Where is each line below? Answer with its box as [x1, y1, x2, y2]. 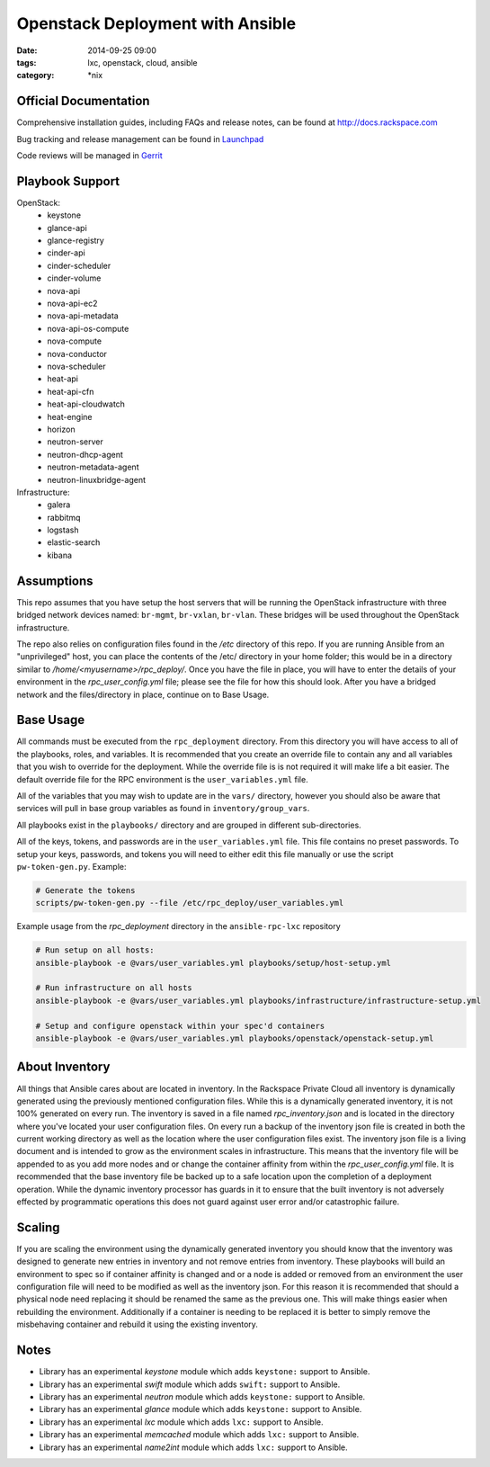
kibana [47, 550, 72, 560]
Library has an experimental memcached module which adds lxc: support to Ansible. [39, 1429, 360, 1440]
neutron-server [47, 436, 103, 447]
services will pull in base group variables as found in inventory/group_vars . [16, 803, 310, 814]
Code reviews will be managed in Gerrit [16, 150, 164, 161]
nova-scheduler [47, 361, 106, 371]
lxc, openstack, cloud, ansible [87, 57, 198, 67]
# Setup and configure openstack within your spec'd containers [35, 1021, 325, 1031]
